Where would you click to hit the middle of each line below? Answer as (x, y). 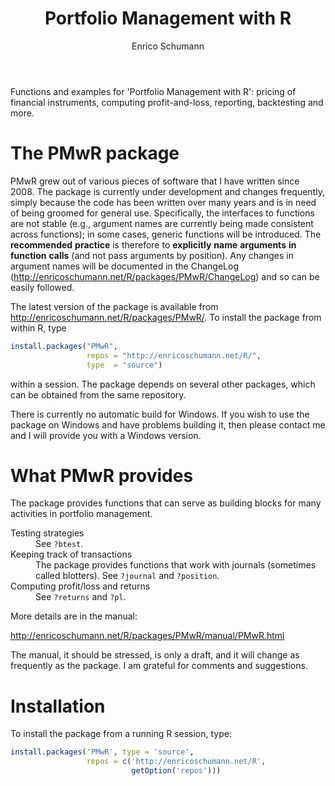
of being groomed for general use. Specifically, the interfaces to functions (162, 213)
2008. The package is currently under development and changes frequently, (167, 191)
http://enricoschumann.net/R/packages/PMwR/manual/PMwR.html (147, 636)
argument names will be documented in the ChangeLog (124, 266)
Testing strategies (47, 533)
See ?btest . (59, 544)
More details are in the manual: (74, 616)
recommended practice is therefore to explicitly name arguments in (153, 244)
